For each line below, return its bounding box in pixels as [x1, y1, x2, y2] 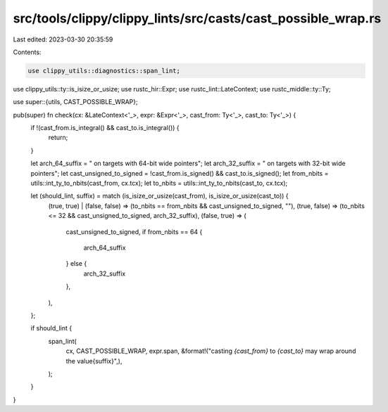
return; [48, 134, 68, 142]
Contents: [13, 48, 42, 56]
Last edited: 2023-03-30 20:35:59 [13, 35, 113, 44]
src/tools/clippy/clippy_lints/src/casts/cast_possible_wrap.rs [13, 11, 382, 26]
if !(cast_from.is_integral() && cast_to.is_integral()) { [30, 124, 180, 132]
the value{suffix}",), [65, 356, 123, 365]
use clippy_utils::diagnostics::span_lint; [27, 67, 181, 75]
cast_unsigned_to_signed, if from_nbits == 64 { [65, 227, 203, 236]
